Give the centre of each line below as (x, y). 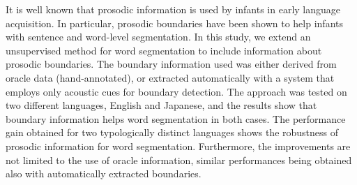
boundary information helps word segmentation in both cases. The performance (176, 118)
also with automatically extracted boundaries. (104, 173)
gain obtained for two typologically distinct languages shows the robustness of (172, 132)
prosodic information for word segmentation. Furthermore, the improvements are (178, 146)
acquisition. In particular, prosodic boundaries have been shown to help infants (174, 23)
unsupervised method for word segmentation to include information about (164, 50)
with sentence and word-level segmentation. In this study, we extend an (158, 37)
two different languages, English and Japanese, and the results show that (161, 105)
